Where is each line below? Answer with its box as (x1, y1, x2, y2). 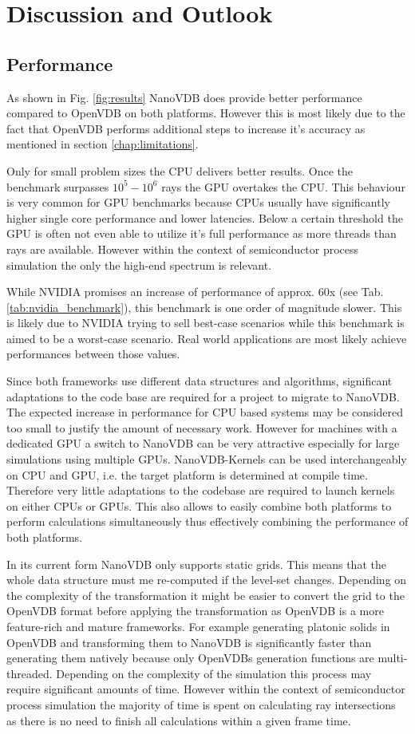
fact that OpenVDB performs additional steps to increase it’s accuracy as (6, 120, 366, 136)
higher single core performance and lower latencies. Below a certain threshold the (6, 209, 403, 226)
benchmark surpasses (6, 178, 109, 195)
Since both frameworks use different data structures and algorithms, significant (6, 373, 393, 389)
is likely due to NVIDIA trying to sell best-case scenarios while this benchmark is (6, 314, 405, 331)
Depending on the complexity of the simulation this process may (56, 665, 372, 681)
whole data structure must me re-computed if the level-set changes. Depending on (6, 571, 407, 588)
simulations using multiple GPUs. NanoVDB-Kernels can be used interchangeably (6, 451, 407, 468)
